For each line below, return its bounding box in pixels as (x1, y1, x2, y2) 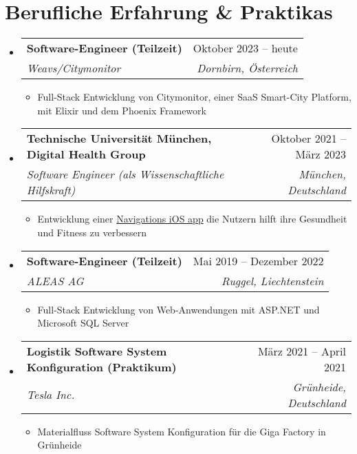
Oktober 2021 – (271, 130, 346, 147)
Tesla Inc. (26, 386, 75, 403)
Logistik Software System (26, 342, 167, 359)
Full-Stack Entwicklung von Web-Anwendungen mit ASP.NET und (37, 302, 320, 316)
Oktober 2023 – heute (193, 40, 298, 56)
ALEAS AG (26, 272, 84, 289)
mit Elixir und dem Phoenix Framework (37, 103, 206, 117)
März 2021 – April (257, 342, 346, 359)
